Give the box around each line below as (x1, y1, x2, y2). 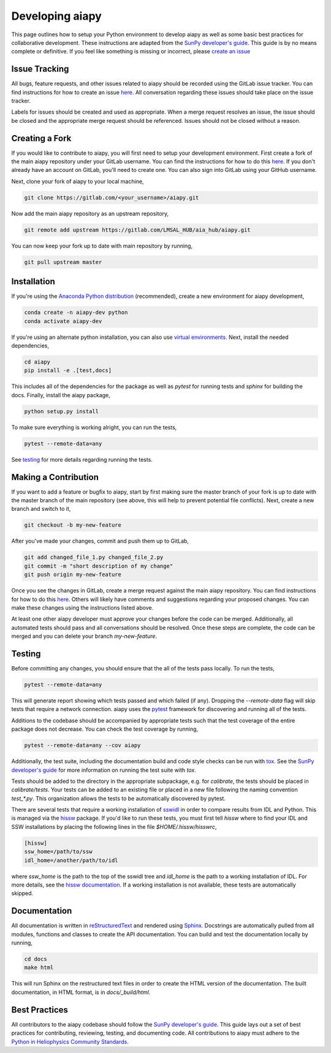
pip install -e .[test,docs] (24, 367, 112, 374)
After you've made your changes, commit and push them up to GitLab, (11, 537, 189, 545)
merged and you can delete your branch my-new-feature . (11, 632, 158, 640)
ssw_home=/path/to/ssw (24, 848, 93, 855)
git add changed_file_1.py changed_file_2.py (24, 554, 164, 561)
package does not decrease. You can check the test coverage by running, (11, 725, 199, 733)
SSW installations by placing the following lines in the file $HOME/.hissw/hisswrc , (11, 823, 217, 830)
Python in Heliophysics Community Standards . (11, 1038, 129, 1045)
